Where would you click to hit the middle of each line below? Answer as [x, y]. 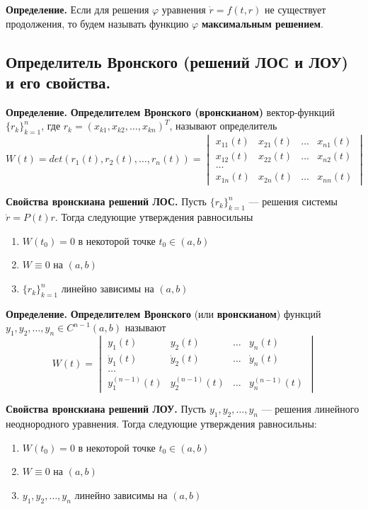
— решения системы [293, 201]
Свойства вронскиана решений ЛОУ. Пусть [106, 409]
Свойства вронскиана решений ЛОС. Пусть [107, 201]
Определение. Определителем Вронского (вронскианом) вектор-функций [171, 111]
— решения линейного [310, 409]
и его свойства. [58, 82]
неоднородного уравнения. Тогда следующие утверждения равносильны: [161, 424]
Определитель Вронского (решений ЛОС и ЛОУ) [177, 61]
